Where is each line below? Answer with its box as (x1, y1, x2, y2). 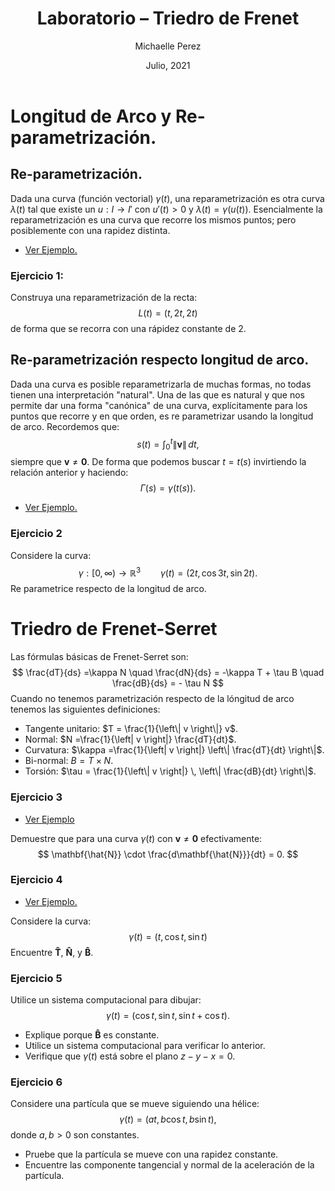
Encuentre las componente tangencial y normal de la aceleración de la (24, 1159, 315, 1171)
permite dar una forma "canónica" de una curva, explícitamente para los (10, 399, 308, 411)
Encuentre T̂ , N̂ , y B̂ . (10, 946, 94, 958)
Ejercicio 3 (10, 790, 63, 804)
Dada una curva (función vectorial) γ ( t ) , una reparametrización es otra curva (10, 192, 325, 204)
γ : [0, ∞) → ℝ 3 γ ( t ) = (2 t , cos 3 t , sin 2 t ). (78, 565, 258, 579)
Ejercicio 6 (10, 1075, 63, 1089)
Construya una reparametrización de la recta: (10, 292, 198, 304)
